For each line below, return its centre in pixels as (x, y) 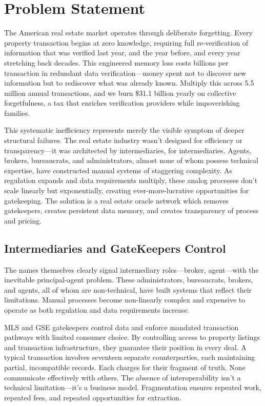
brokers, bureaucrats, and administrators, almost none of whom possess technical (131, 160)
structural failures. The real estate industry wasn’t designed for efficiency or (123, 140)
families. (17, 113)
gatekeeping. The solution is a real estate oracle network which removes (116, 200)
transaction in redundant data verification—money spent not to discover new (125, 73)
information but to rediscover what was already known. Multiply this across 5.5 (129, 83)
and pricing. (23, 220)
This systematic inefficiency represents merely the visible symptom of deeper (124, 130)
